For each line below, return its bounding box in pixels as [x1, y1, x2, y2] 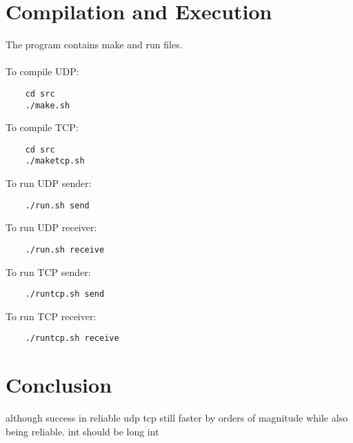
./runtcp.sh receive [25, 333, 119, 344]
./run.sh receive [25, 244, 105, 255]
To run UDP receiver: [6, 220, 97, 235]
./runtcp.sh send [25, 289, 105, 299]
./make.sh [25, 100, 70, 110]
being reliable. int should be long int [6, 424, 159, 438]
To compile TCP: [6, 120, 79, 135]
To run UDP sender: [6, 176, 92, 190]
